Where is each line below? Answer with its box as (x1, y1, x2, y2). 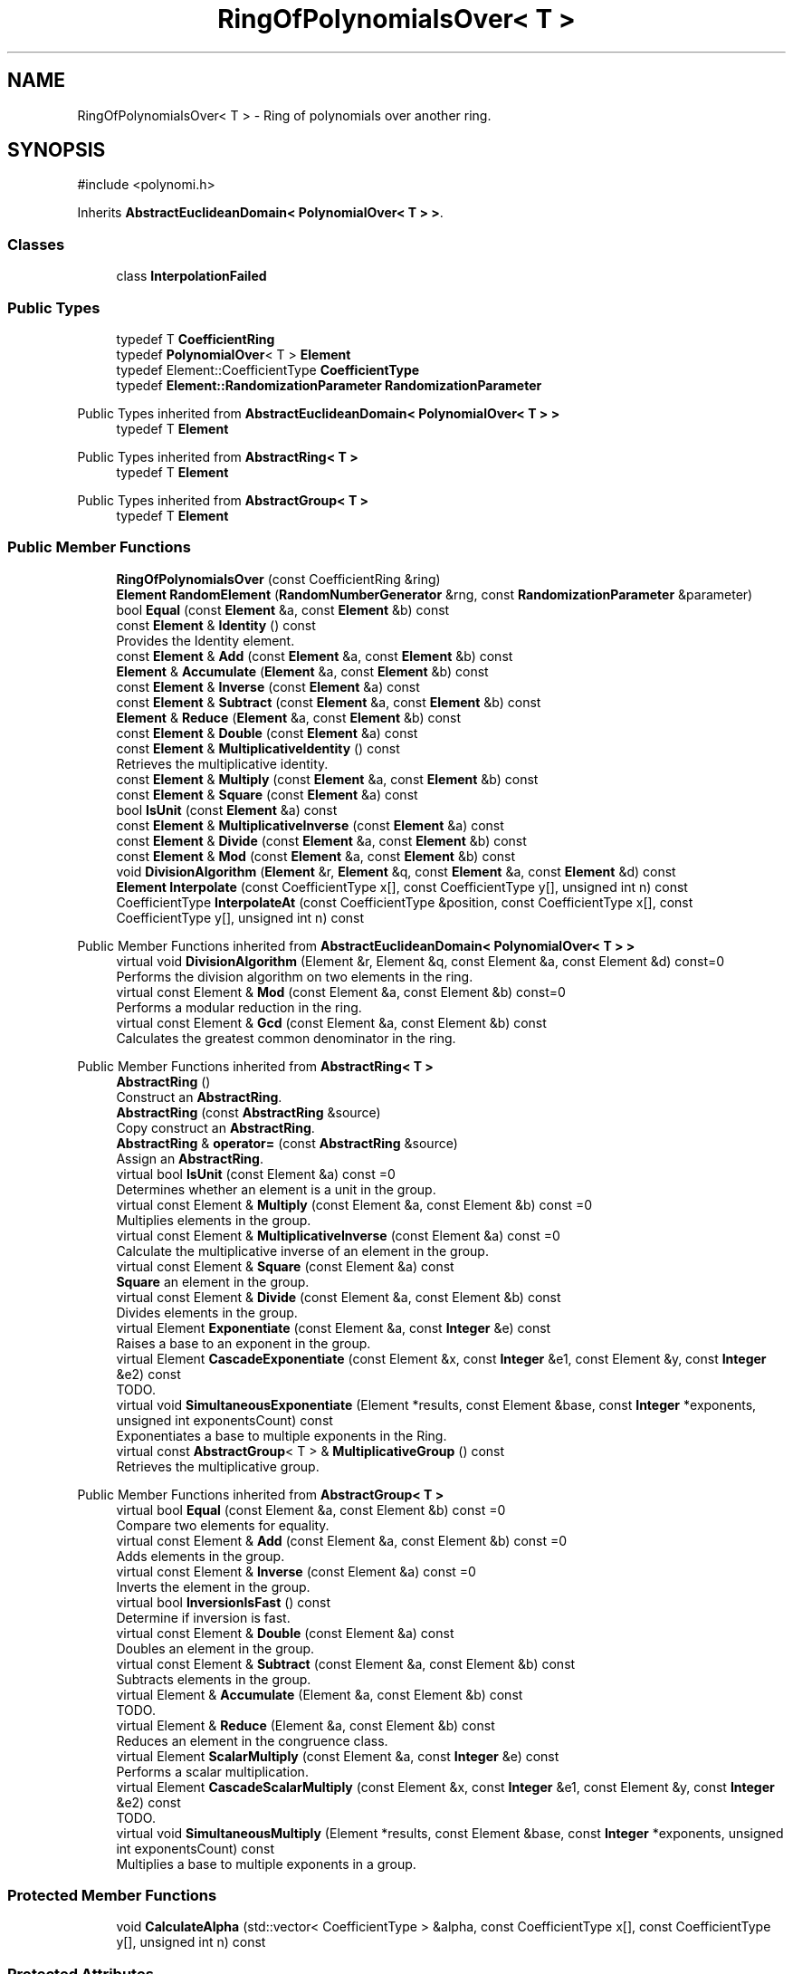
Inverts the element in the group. (116, 1578, 311, 1595)
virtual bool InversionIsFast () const (116, 1594, 331, 1610)
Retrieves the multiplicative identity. (116, 755, 329, 771)
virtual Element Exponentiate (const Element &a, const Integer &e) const (116, 1319, 551, 1336)
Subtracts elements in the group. (116, 1671, 311, 1687)
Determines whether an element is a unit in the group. (116, 1181, 436, 1197)
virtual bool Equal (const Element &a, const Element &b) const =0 (116, 1501, 506, 1518)
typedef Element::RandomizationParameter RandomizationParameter (116, 377, 542, 393)
